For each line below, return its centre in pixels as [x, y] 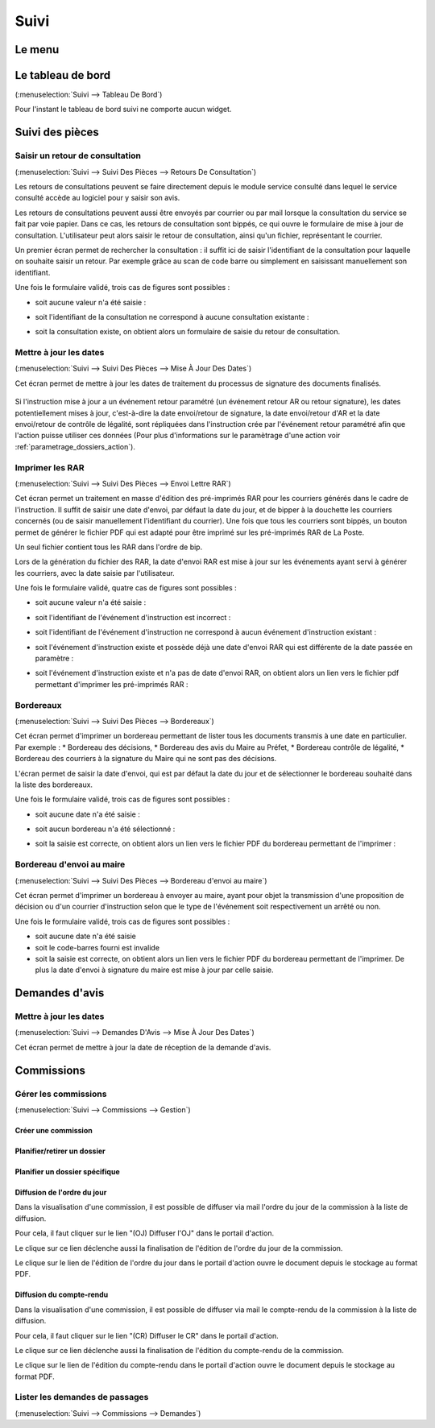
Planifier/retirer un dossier [60, 1151]
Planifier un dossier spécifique [67, 1172]
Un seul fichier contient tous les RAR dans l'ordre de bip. [109, 547]
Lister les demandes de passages [82, 1397]
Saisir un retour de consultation [78, 155]
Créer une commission [54, 1131]
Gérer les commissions [61, 1094]
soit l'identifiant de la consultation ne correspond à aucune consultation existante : [172, 317]
